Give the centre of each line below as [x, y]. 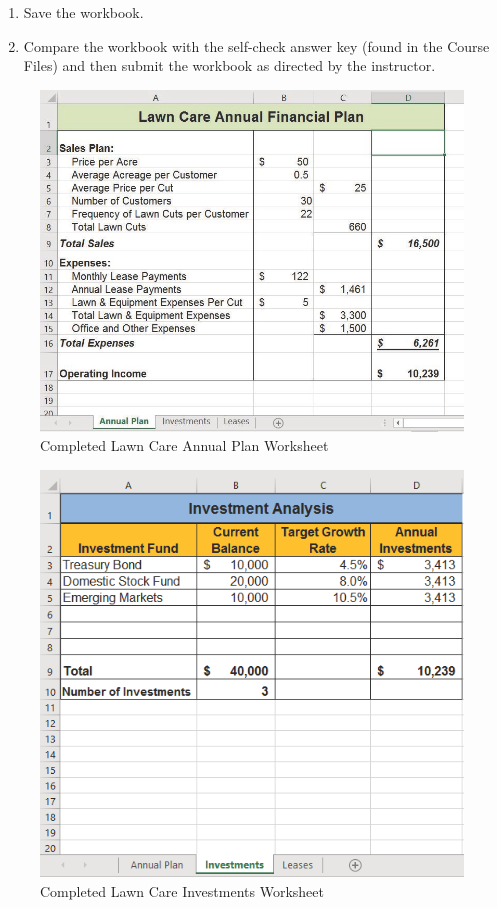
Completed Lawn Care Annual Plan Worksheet [184, 445]
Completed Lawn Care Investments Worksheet [182, 890]
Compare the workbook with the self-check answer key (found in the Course [256, 45]
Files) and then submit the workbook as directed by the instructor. [229, 65]
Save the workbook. [83, 12]
